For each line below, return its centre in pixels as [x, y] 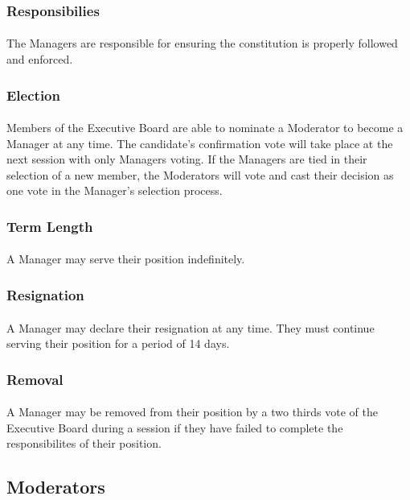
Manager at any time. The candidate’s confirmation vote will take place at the [200, 143]
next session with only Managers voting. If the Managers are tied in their [187, 159]
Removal [35, 379]
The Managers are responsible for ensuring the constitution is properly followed [202, 43]
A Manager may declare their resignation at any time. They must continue [191, 327]
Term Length [50, 226]
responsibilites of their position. [84, 443]
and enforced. [40, 59]
